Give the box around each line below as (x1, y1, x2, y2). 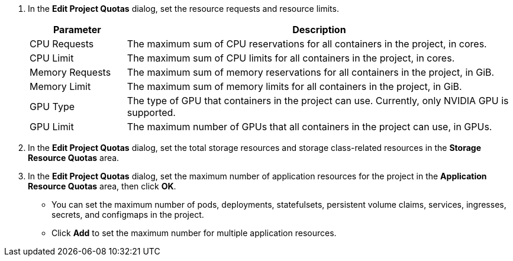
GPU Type (30, 101, 75, 112)
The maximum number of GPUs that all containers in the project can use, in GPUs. (127, 121, 492, 133)
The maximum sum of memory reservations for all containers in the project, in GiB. (127, 66, 495, 78)
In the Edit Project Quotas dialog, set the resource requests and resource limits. (28, 4, 339, 14)
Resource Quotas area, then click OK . (28, 181, 176, 191)
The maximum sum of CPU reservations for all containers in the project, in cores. (127, 38, 487, 50)
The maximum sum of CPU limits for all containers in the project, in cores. (127, 52, 455, 64)
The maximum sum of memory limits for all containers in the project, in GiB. (127, 80, 462, 92)
